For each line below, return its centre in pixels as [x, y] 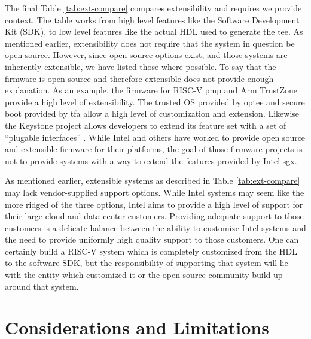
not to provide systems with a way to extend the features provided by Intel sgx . [151, 160]
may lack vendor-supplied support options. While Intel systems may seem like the [155, 192]
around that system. [42, 286]
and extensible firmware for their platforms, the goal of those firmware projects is [154, 149]
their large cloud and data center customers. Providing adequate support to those [154, 216]
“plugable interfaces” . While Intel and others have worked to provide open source [155, 137]
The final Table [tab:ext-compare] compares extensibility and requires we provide [153, 8]
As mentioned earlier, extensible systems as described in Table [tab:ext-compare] [153, 181]
